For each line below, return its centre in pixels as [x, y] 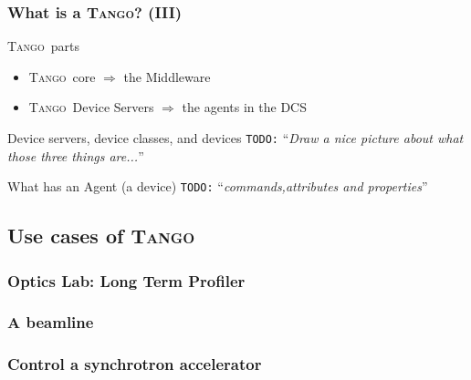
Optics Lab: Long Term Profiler [126, 280]
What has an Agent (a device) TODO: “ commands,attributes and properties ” [218, 186]
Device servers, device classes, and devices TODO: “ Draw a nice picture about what [235, 138]
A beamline [51, 322]
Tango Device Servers [91, 107]
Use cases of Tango [101, 236]
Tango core [62, 76]
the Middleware [167, 76]
